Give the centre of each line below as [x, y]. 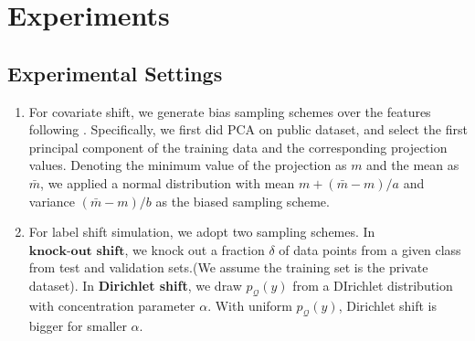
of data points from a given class [370, 249]
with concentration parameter [112, 305]
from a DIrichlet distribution [373, 285]
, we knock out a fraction [195, 249]
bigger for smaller [78, 325]
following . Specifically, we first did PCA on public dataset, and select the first [248, 129]
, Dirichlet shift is [387, 305]
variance [52, 201]
